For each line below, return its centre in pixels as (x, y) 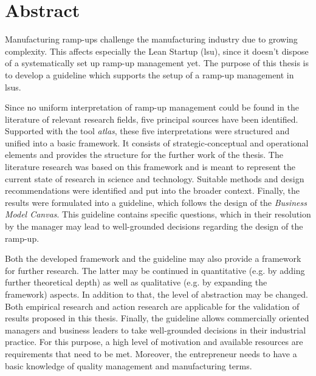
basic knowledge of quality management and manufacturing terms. (129, 365)
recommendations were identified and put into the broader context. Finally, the (153, 190)
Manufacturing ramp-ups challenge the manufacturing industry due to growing (151, 39)
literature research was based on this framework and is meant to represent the (150, 167)
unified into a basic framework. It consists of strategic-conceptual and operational (157, 142)
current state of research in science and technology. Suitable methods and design (155, 178)
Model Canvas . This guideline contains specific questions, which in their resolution (158, 214)
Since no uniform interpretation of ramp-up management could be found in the (152, 107)
